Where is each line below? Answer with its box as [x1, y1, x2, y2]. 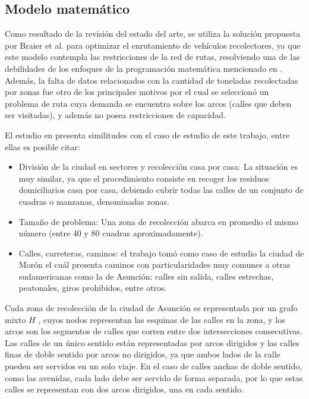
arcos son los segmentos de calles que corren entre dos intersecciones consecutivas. [5, 325, 302, 337]
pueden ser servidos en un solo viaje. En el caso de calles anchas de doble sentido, [5, 360, 302, 372]
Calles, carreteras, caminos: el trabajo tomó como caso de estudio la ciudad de [18, 246, 304, 259]
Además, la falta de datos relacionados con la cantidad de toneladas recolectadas [5, 74, 298, 86]
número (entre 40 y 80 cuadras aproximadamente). [18, 227, 203, 239]
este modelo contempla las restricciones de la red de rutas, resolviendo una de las [5, 50, 300, 63]
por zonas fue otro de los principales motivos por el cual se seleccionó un [5, 85, 269, 98]
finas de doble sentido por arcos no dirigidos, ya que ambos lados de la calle [5, 348, 280, 360]
